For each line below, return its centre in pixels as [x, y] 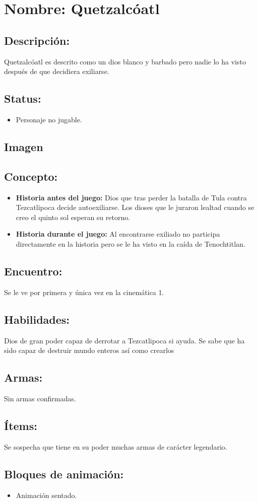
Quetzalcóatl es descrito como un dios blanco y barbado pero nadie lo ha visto [125, 61]
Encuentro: [33, 271]
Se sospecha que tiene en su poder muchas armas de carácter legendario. [116, 446]
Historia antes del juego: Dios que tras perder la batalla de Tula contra [131, 197]
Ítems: [21, 425]
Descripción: [37, 40]
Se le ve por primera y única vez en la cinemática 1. [84, 292]
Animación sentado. [46, 495]
